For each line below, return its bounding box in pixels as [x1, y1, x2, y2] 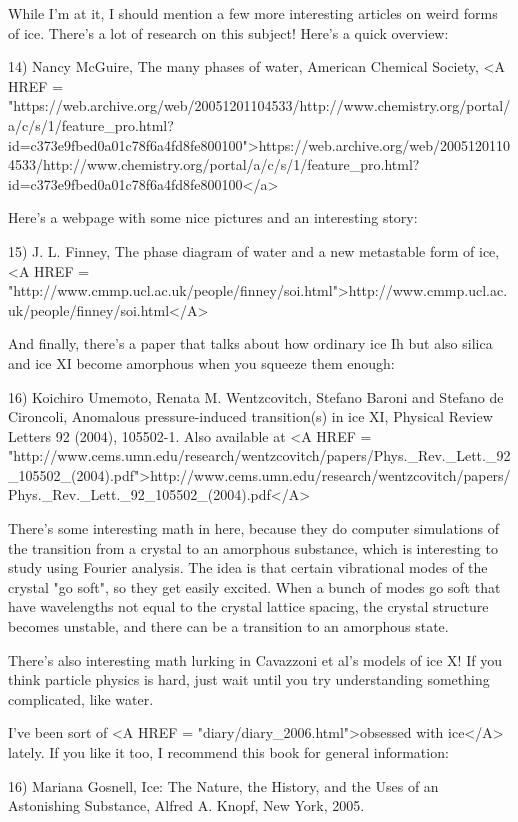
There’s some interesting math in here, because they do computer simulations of [8, 518, 499, 539]
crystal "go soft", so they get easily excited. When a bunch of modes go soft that [8, 576, 501, 597]
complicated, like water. [8, 688, 154, 709]
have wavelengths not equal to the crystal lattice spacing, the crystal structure [8, 596, 489, 617]
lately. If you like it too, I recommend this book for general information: [8, 742, 449, 762]
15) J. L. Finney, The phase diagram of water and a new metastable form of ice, [8, 240, 500, 261]
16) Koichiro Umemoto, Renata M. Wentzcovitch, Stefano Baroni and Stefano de [8, 386, 504, 407]
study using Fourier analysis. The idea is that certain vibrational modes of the [8, 557, 488, 578]
